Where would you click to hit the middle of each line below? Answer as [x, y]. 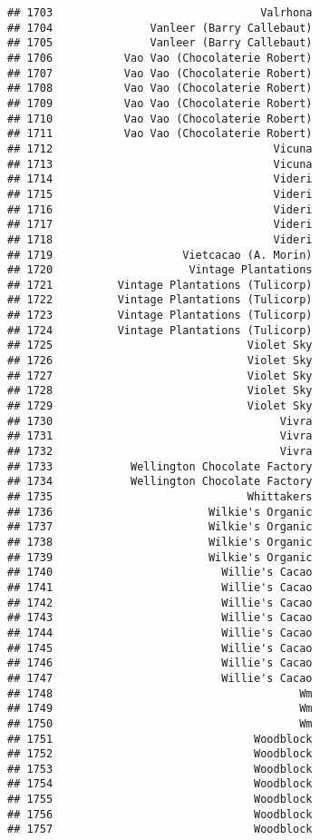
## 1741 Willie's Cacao [160, 587]
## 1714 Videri [160, 179]
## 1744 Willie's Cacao [160, 632]
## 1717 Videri [160, 225]
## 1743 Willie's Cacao [160, 618]
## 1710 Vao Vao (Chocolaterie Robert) [160, 119]
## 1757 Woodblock [160, 830]
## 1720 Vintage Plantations [160, 270]
